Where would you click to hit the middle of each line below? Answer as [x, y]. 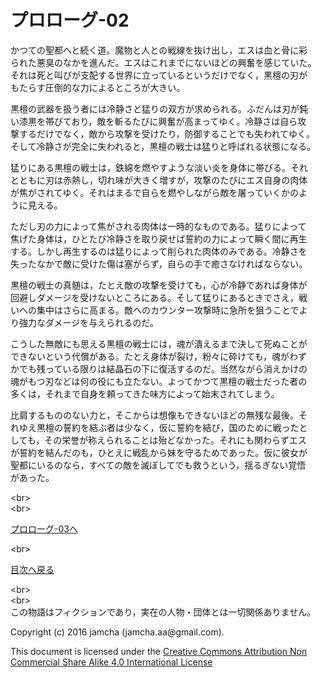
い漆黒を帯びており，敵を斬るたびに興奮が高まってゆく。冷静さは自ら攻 [158, 121]
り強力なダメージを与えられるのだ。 [84, 322]
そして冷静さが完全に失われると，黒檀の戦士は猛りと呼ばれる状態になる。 [163, 146]
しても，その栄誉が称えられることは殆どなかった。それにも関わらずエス [158, 440]
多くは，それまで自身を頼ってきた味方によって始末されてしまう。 [145, 393]
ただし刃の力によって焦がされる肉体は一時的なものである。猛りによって [158, 226]
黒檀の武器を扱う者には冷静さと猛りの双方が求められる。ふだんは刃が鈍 [159, 108]
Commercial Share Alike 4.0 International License [111, 662]
